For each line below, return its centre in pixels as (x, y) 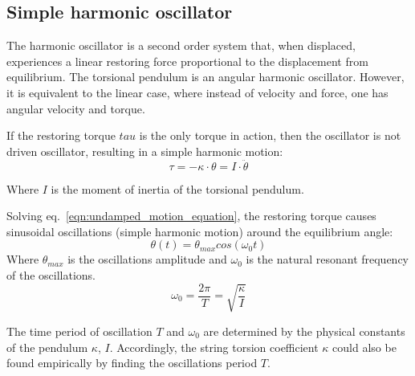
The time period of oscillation (79, 331)
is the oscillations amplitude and (147, 259)
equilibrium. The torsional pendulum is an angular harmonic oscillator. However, (205, 77)
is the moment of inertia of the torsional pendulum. (177, 188)
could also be (364, 347)
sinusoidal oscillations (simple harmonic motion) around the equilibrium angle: (200, 231)
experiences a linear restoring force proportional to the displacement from (187, 61)
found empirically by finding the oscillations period (132, 363)
